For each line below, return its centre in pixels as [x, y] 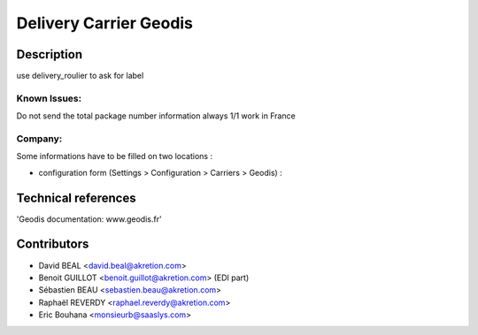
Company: [39, 139]
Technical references [76, 198]
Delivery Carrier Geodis [105, 23]
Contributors [53, 244]
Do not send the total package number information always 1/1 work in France [156, 116]
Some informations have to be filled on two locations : [114, 156]
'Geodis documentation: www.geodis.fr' [89, 219]
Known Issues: [49, 98]
